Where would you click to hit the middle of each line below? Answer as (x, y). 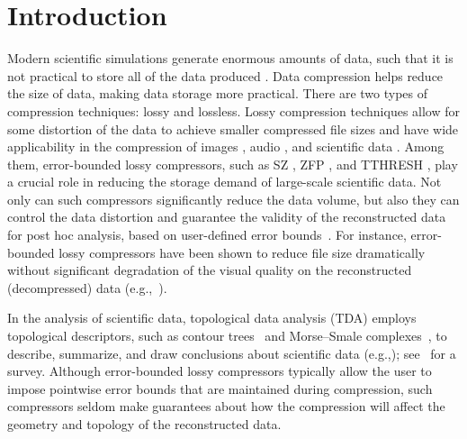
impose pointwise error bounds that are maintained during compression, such (220, 388)
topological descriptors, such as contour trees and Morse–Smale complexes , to (227, 336)
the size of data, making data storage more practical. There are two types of (218, 93)
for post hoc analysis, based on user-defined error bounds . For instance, (207, 235)
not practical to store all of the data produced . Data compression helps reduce (225, 75)
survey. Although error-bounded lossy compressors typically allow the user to (220, 371)
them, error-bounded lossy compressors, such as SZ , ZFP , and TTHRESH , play (233, 164)
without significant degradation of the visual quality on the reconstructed (210, 270)
